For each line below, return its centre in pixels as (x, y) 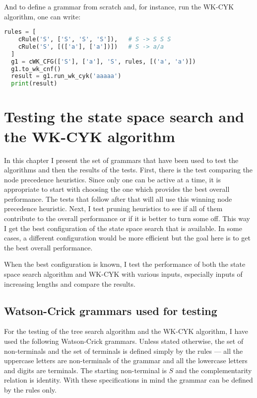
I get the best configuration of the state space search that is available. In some (123, 228)
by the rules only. (30, 389)
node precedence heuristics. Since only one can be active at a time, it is (112, 179)
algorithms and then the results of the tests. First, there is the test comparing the (128, 170)
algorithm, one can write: (42, 16)
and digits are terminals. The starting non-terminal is (85, 370)
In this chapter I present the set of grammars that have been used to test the (121, 160)
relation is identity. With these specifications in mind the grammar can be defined (128, 380)
